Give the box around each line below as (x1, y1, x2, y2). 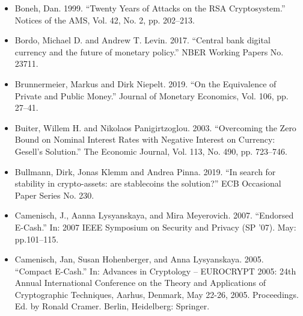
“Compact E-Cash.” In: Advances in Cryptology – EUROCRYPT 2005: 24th (14, 264, 296, 277)
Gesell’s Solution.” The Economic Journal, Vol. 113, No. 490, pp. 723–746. (14, 144, 287, 157)
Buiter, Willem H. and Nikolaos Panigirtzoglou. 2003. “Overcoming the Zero (14, 121, 296, 134)
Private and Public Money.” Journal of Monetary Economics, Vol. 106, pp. (14, 89, 289, 102)
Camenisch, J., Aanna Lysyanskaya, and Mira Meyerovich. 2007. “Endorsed (14, 209, 294, 222)
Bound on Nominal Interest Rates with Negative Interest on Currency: (14, 133, 275, 146)
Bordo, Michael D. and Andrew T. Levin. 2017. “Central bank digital (14, 34, 271, 46)
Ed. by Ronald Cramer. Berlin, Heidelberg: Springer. (14, 300, 210, 312)
